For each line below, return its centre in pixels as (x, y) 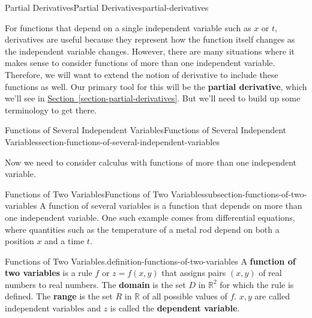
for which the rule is (257, 284)
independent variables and (53, 308)
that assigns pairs (194, 273)
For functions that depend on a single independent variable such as (128, 27)
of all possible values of (185, 296)
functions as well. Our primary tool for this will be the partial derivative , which (156, 86)
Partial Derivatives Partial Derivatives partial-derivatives (107, 7)
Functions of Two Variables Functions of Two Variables (105, 193)
